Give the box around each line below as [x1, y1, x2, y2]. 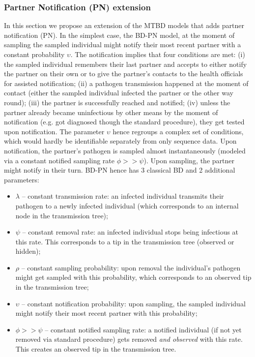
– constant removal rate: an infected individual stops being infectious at [22, 227, 239, 237]
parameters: [4, 174, 39, 184]
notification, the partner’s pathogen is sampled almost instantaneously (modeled [4, 145, 246, 155]
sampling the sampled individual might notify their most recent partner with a [4, 39, 241, 50]
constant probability [4, 49, 65, 59]
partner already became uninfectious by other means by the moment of [4, 107, 218, 117]
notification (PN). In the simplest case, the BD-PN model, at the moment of [4, 30, 235, 40]
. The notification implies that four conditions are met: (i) [70, 49, 245, 59]
